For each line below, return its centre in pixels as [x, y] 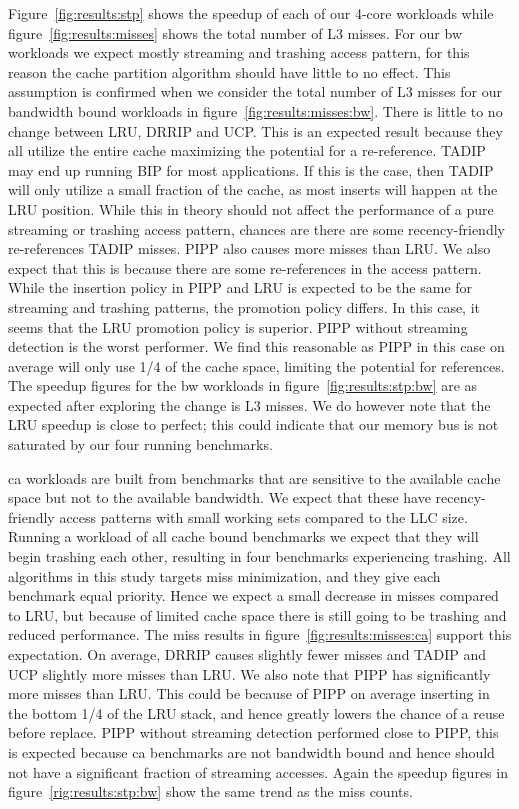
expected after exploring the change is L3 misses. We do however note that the [249, 404]
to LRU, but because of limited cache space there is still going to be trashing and [257, 614]
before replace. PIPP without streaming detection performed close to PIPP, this [253, 732]
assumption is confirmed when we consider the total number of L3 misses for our [255, 91]
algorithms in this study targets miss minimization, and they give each [224, 575]
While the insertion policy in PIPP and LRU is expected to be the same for [240, 287]
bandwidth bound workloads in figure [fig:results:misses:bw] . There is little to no [255, 110]
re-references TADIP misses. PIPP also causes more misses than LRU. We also [249, 248]
